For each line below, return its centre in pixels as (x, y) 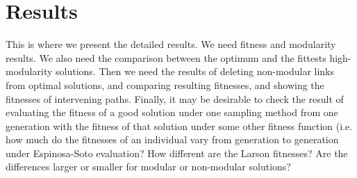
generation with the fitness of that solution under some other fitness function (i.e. (179, 126)
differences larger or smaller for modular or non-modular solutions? (148, 167)
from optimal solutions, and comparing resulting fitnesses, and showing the (165, 84)
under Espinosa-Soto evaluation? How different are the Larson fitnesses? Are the (177, 153)
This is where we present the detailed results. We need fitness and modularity (171, 44)
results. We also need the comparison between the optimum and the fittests (166, 57)
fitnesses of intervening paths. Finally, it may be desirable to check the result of (175, 98)
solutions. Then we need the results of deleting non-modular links (195, 71)
